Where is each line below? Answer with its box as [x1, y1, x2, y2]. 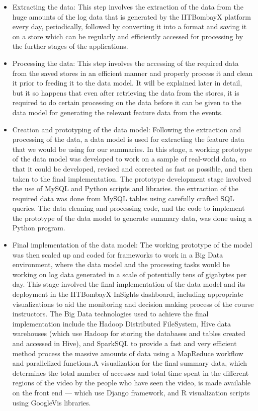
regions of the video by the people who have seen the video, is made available [12, 377, 251, 388]
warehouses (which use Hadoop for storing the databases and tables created [12, 328, 245, 339]
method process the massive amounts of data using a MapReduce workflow [12, 348, 243, 358]
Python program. [12, 222, 65, 233]
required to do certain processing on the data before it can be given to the [12, 97, 241, 108]
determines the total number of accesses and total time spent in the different [12, 367, 249, 378]
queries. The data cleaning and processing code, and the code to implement [12, 203, 245, 213]
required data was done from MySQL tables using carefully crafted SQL [12, 193, 234, 203]
